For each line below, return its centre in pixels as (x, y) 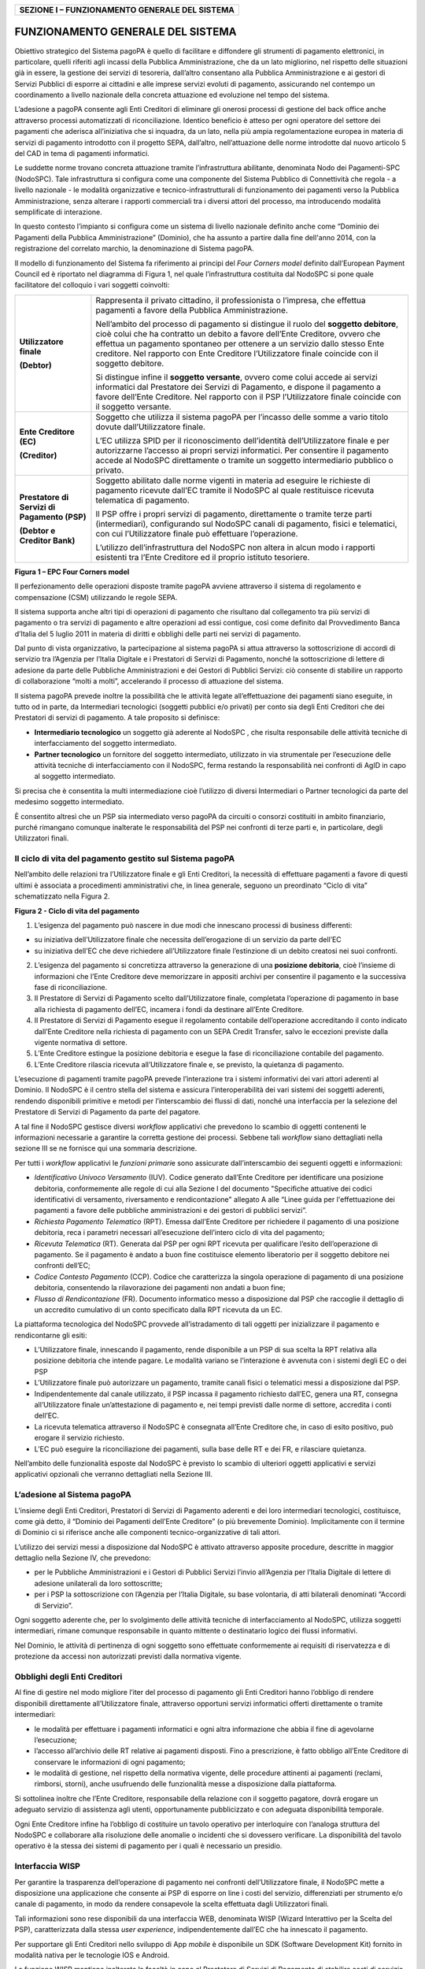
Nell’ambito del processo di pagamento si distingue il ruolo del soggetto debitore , (247, 324)
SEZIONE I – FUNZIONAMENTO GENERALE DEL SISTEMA (127, 10)
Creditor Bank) (47, 540)
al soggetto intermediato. (75, 777)
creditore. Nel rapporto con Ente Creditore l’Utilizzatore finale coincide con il (237, 353)
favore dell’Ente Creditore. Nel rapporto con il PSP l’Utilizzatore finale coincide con (248, 396)
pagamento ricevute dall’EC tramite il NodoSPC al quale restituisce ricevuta (235, 490)
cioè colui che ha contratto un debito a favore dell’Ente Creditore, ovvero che (238, 333)
